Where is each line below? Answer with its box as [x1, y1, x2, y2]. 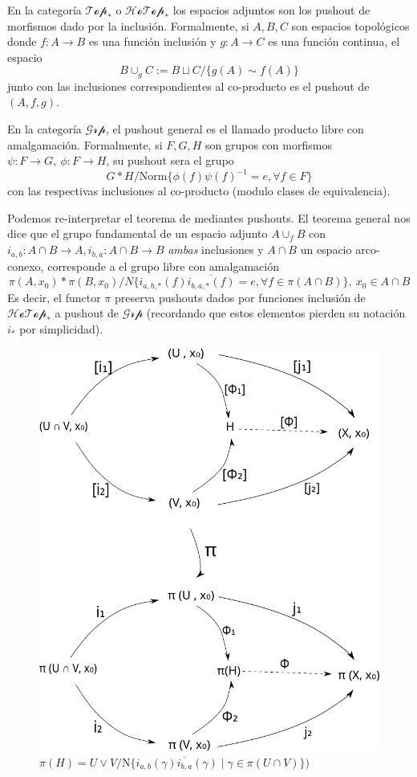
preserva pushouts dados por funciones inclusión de [114, 288, 366, 305]
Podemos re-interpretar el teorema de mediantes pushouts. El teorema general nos [7, 209, 411, 226]
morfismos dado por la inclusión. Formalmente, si [7, 17, 249, 34]
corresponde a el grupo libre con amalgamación [47, 257, 279, 274]
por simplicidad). [19, 320, 103, 337]
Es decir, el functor [7, 288, 101, 305]
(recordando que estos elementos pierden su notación [146, 305, 406, 321]
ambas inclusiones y [168, 241, 264, 258]
